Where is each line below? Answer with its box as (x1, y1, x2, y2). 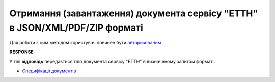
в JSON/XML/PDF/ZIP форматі (9, 22, 144, 33)
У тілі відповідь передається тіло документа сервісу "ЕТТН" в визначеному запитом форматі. (9, 59, 215, 65)
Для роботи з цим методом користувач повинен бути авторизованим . (9, 40, 164, 46)
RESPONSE (9, 49, 34, 55)
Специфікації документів (22, 68, 76, 74)
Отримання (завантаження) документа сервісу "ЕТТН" (9, 8, 258, 19)
